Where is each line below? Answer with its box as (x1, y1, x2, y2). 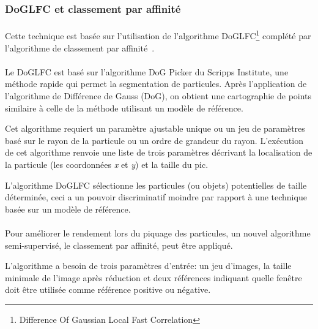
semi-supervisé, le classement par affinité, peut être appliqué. (5, 238, 233, 251)
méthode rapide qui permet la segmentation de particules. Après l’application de (5, 77, 307, 90)
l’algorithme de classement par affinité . (5, 41, 155, 54)
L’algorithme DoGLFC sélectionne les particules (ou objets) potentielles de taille (5, 178, 307, 191)
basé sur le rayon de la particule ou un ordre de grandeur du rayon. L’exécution (5, 134, 303, 146)
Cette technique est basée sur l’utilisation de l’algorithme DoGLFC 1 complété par (5, 28, 311, 42)
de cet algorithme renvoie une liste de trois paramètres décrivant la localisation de (5, 146, 312, 159)
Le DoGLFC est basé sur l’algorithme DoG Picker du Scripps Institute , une (5, 65, 289, 78)
